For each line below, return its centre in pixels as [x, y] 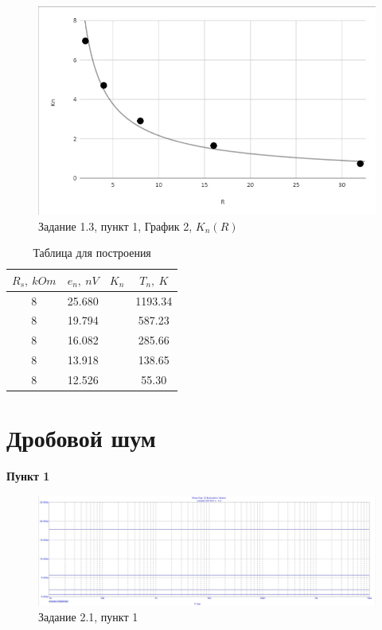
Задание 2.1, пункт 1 [88, 617]
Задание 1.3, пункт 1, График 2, [115, 226]
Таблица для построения [92, 253]
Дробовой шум [81, 438]
